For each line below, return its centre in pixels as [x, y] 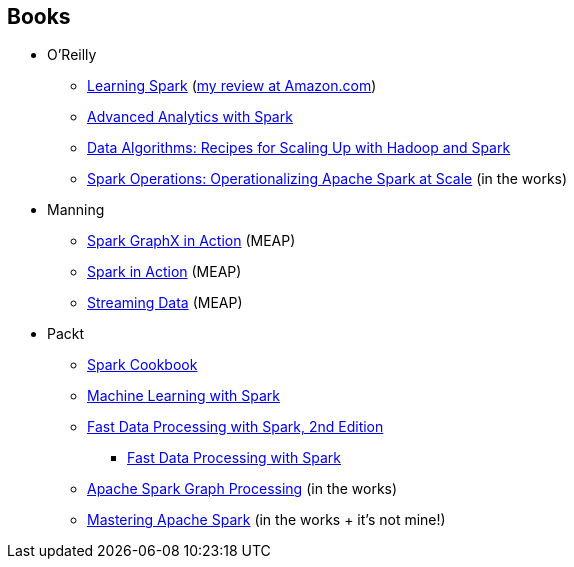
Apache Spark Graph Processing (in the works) [242, 489]
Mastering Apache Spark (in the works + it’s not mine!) [266, 520]
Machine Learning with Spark [183, 396]
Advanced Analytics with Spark [190, 117]
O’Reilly [72, 55]
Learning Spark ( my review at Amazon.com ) [232, 86]
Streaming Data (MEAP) [165, 303]
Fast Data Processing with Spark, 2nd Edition [235, 427]
